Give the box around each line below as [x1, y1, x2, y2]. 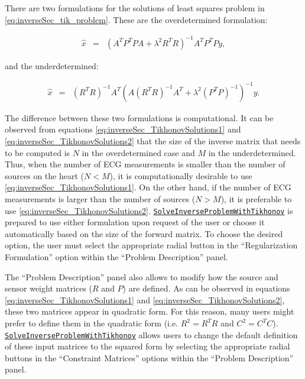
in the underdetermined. [208, 146, 296, 158]
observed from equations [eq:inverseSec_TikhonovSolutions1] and [5, 123, 241, 135]
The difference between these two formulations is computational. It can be [5, 111, 274, 124]
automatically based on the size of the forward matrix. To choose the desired [5, 227, 283, 239]
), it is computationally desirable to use [109, 169, 252, 182]
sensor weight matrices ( [5, 282, 93, 294]
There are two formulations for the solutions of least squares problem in [5, 2, 265, 14]
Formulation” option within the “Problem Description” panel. [5, 251, 228, 263]
